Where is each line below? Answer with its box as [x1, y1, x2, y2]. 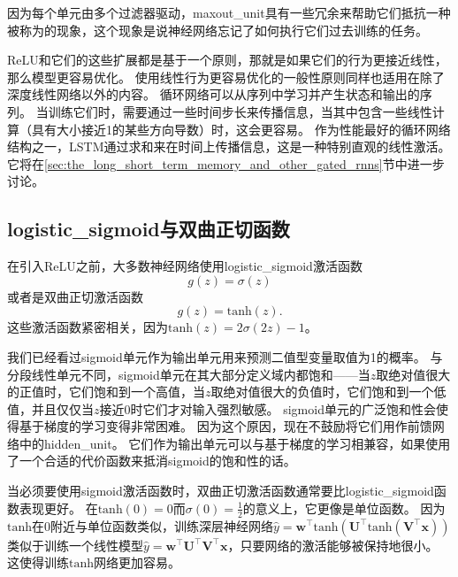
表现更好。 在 [19, 498, 98, 517]
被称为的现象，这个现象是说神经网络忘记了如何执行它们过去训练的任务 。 [7, 20, 428, 39]
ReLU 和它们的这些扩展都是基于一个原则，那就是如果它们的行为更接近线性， [7, 50, 447, 69]
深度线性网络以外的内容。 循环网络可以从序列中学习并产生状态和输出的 [7, 85, 420, 104]
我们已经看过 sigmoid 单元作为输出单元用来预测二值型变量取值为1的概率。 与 [7, 347, 443, 365]
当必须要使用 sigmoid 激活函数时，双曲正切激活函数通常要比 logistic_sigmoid [7, 481, 434, 500]
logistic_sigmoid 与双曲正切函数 [7, 215, 290, 242]
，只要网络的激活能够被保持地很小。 [227, 535, 439, 554]
